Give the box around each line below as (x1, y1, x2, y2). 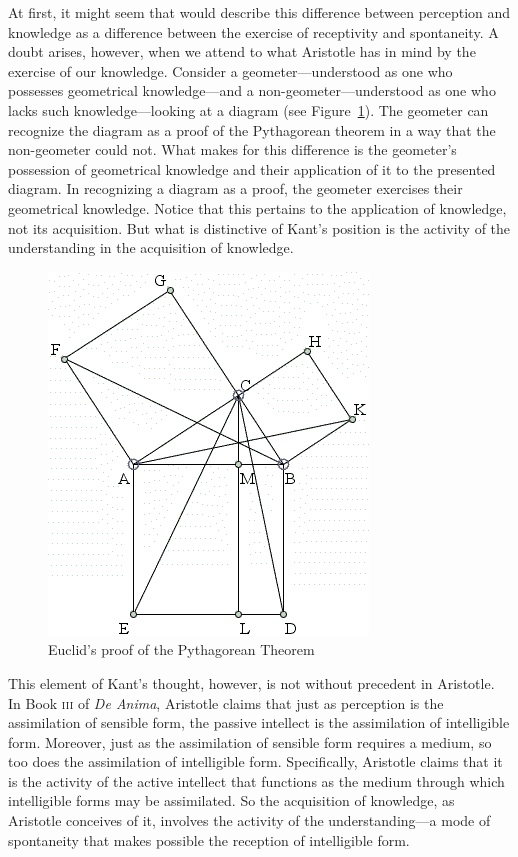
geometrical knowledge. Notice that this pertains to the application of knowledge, (8, 197, 507, 218)
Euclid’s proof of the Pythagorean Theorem (48, 639, 315, 660)
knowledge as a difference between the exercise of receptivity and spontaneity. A (8, 21, 499, 42)
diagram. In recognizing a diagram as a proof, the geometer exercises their (8, 178, 463, 199)
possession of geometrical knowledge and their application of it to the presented (8, 158, 496, 179)
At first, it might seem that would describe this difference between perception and (8, 2, 511, 22)
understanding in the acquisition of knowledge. (8, 237, 294, 258)
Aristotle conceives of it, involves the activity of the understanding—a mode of (8, 810, 491, 831)
